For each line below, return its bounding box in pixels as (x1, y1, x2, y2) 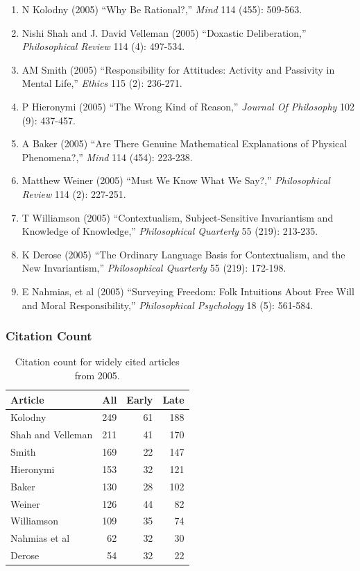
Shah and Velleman (10, 427, 93, 442)
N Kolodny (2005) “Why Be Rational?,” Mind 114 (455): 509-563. (22, 2, 302, 16)
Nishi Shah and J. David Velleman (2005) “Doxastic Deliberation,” (22, 25, 307, 40)
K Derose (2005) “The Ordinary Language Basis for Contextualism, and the (22, 247, 345, 261)
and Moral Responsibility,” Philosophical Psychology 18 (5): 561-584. (22, 297, 314, 312)
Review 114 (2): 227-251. (22, 186, 126, 201)
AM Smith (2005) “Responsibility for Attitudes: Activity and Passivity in (22, 62, 335, 76)
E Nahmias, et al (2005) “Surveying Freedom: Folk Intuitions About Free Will (22, 283, 354, 298)
